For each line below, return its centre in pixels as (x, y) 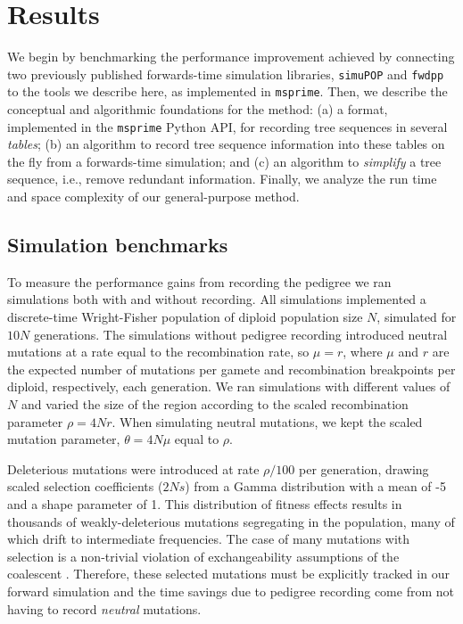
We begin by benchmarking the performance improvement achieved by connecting (231, 57)
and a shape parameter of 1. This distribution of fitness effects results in (205, 503)
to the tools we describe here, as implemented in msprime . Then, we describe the (227, 91)
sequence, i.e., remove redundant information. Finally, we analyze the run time (222, 179)
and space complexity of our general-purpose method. (153, 197)
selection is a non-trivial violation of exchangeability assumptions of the (203, 556)
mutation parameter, (64, 439)
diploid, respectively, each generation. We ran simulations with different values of (229, 386)
